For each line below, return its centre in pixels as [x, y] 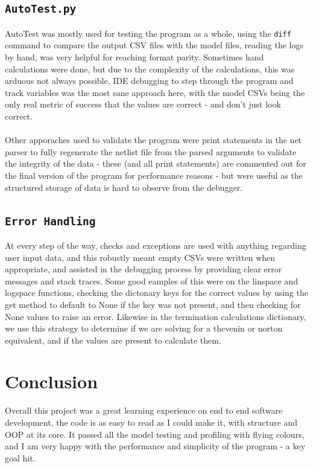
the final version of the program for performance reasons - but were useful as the [154, 175]
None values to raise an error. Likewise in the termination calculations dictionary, [156, 316]
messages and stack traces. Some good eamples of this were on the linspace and [151, 280]
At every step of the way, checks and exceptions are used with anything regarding [156, 245]
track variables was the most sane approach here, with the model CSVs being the [155, 92]
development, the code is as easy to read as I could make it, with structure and [151, 422]
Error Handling [50, 221]
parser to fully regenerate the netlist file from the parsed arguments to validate [151, 151]
